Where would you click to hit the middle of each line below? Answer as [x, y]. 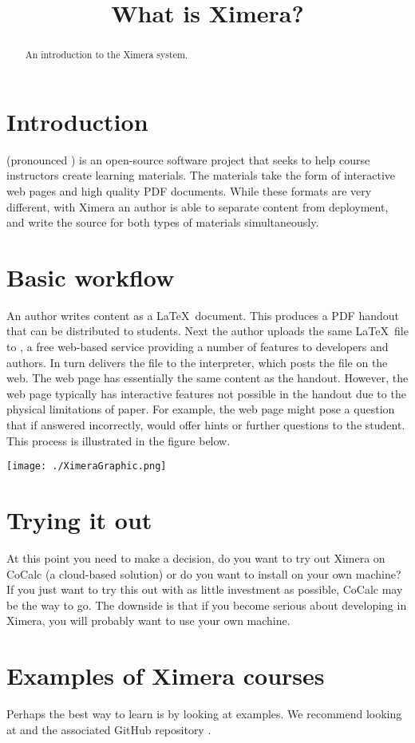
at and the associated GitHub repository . [109, 729]
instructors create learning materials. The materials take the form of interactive [201, 175]
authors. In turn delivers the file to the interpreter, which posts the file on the [197, 362]
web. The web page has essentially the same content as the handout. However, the [207, 378]
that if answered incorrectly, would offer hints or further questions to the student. [206, 425]
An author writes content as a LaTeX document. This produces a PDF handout [203, 315]
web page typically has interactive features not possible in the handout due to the [206, 393]
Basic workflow [91, 277]
